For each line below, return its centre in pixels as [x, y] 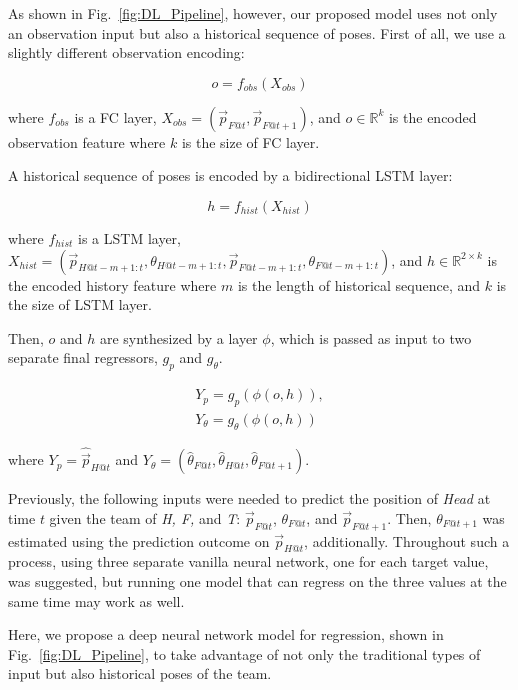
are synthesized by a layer [178, 337]
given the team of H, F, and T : [145, 517]
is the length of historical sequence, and [359, 284]
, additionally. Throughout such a [407, 540]
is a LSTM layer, [129, 237]
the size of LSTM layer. [80, 304]
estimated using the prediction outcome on [139, 540]
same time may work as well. [96, 600]
